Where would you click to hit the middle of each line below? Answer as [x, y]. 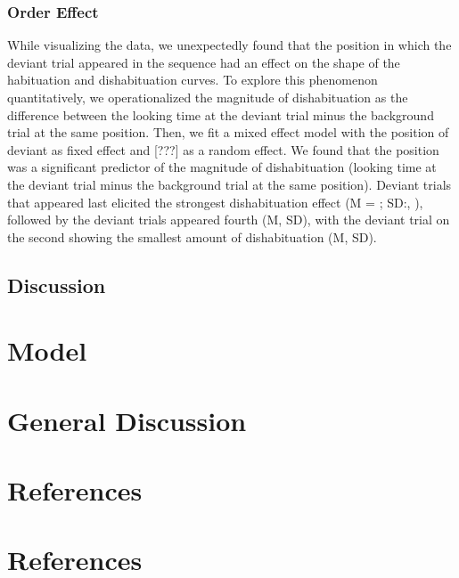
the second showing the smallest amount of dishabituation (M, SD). [192, 236]
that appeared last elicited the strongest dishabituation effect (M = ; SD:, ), [215, 202]
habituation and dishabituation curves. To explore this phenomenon [193, 80]
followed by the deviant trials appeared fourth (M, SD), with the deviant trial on [229, 220]
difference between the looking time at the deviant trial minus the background [221, 114]
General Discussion [127, 420]
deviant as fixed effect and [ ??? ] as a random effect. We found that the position [223, 149]
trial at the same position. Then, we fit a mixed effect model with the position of [228, 132]
